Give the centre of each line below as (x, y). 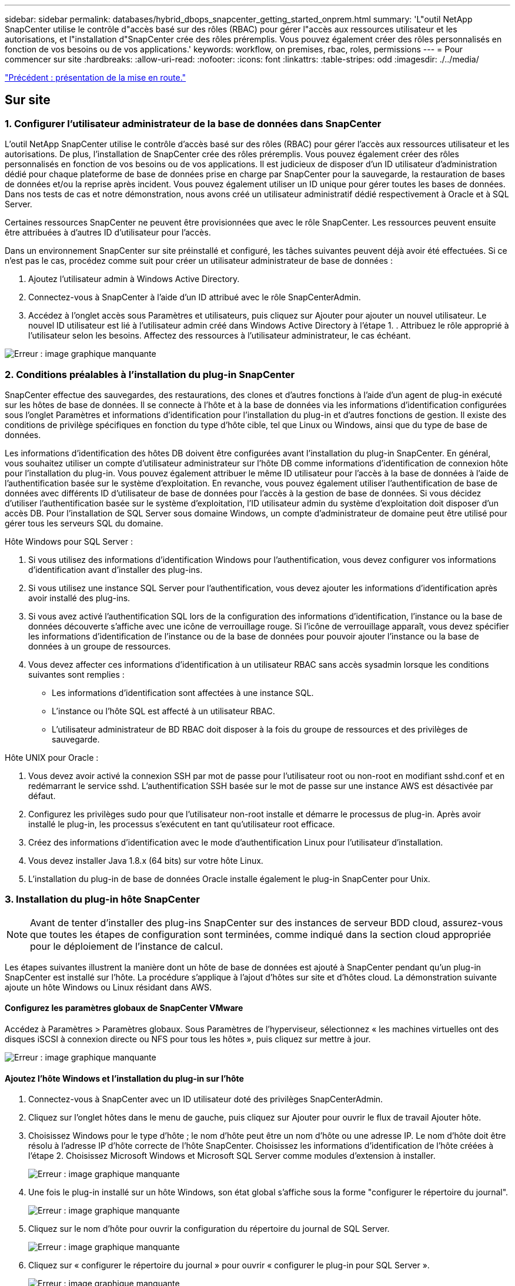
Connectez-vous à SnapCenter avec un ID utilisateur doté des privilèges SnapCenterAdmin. (206, 1099)
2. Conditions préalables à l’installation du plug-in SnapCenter (150, 374)
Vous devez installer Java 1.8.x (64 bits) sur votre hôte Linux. (146, 860)
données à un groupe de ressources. (100, 646)
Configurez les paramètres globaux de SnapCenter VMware (124, 1008)
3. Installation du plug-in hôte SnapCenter (102, 899)
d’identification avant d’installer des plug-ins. (116, 569)
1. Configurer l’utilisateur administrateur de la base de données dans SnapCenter (193, 123)
